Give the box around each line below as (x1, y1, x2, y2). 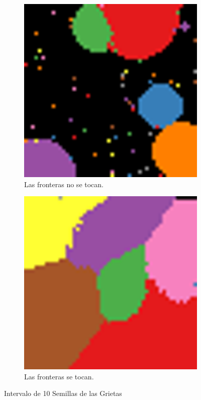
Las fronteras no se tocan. (24, 179, 104, 189)
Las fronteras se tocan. (24, 371, 94, 381)
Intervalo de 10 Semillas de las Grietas (4, 388, 122, 398)
